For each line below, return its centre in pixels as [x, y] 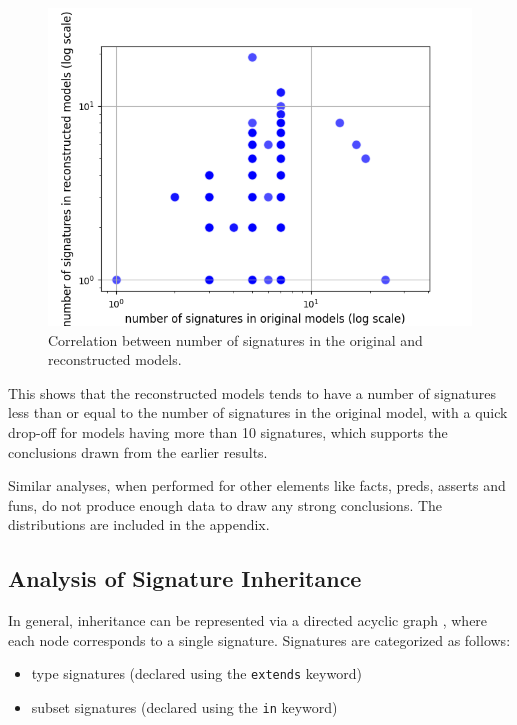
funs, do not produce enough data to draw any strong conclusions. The [225, 504]
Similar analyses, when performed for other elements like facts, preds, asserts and [257, 485]
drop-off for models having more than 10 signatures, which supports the [228, 431]
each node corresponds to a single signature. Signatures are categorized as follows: [259, 639]
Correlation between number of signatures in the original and [235, 339]
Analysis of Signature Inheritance [185, 578]
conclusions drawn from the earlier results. [138, 451]
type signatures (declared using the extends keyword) [196, 673]
